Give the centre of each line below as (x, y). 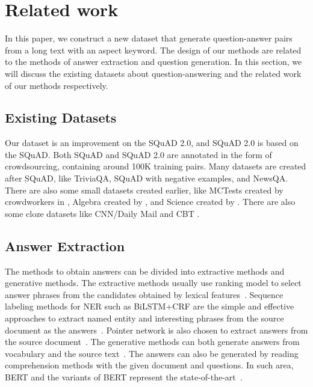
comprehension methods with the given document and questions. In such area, (149, 365)
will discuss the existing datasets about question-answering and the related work (153, 73)
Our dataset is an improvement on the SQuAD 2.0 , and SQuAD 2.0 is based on (152, 143)
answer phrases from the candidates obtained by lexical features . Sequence (144, 294)
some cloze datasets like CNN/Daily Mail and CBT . (102, 213)
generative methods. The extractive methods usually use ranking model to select (153, 283)
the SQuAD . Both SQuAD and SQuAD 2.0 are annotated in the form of (138, 154)
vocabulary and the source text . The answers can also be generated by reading (152, 353)
